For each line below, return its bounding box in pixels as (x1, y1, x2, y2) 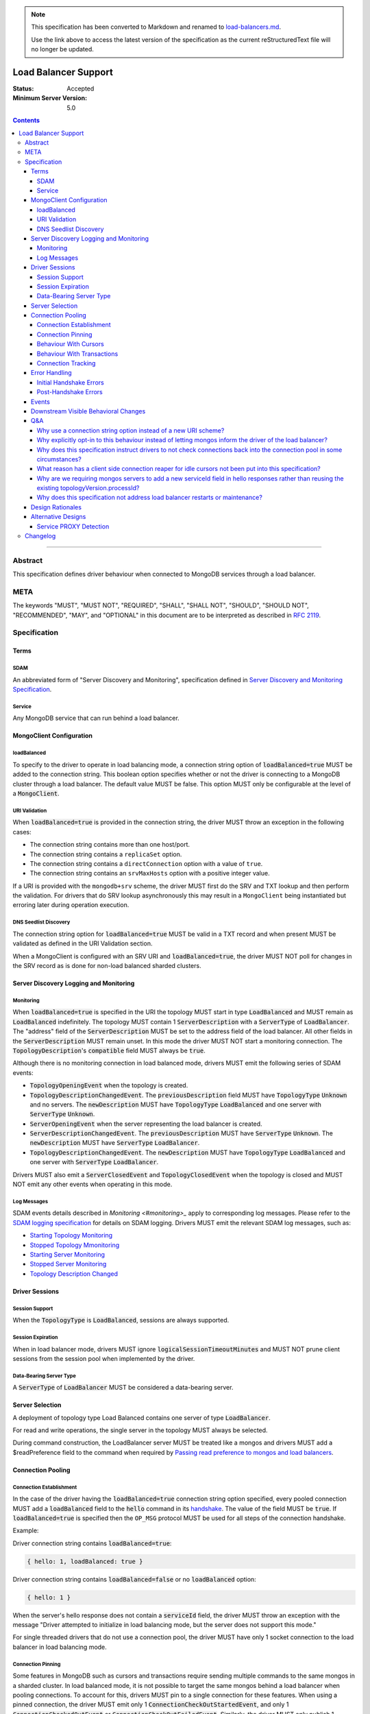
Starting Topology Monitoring (29, 1231, 113, 1240)
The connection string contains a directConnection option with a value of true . (29, 859, 263, 867)
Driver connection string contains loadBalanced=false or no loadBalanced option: (12, 1575, 256, 1583)
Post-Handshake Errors (36, 388, 103, 396)
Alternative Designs (31, 513, 86, 521)
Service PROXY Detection (36, 522, 110, 531)
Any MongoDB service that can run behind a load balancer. (12, 714, 180, 723)
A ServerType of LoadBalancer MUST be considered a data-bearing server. (12, 1384, 234, 1392)
